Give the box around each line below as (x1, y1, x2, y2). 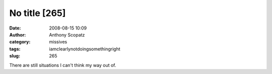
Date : (9, 25, 21, 31)
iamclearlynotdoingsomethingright (49, 45, 120, 52)
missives (49, 39, 67, 45)
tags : (9, 45, 21, 52)
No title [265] (9, 7, 66, 18)
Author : (9, 31, 26, 37)
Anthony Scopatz (49, 31, 85, 37)
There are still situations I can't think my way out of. (9, 62, 116, 68)
